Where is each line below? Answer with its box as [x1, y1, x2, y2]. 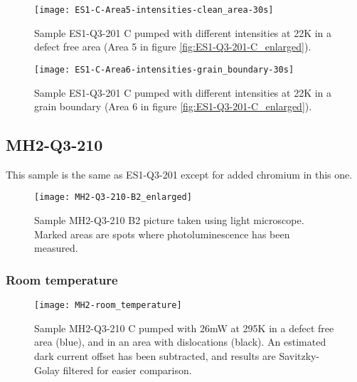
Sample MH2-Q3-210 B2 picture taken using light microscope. [34, 213, 304, 228]
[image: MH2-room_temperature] [34, 300, 182, 311]
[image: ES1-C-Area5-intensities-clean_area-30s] [34, 5, 274, 15]
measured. [34, 240, 78, 255]
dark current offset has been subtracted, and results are [34, 348, 276, 363]
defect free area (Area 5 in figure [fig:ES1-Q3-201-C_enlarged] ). [34, 39, 311, 54]
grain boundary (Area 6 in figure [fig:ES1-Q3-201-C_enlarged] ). [34, 99, 312, 114]
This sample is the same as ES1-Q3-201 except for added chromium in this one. [6, 166, 353, 181]
